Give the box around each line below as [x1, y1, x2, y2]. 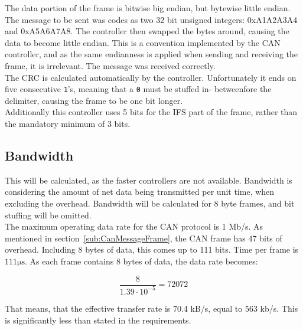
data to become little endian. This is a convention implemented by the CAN [5, 36, 281, 48]
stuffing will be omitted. [5, 208, 92, 221]
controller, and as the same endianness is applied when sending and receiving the [5, 48, 298, 60]
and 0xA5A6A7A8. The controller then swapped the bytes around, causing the [5, 25, 289, 37]
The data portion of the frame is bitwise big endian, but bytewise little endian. [5, 2, 291, 14]
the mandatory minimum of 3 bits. [5, 117, 131, 129]
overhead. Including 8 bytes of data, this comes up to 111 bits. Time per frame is [5, 243, 299, 256]
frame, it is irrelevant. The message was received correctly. [5, 59, 216, 71]
